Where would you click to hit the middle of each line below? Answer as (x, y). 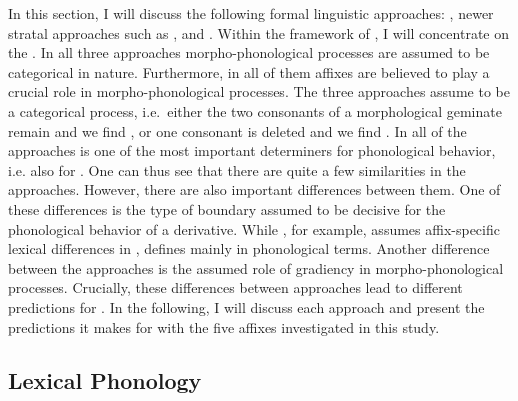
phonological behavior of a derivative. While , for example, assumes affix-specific (254, 228)
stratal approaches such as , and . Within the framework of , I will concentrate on (258, 32)
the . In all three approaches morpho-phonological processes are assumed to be (249, 52)
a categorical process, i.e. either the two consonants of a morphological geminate (255, 110)
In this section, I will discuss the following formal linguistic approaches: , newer (251, 13)
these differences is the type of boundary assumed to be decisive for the (227, 208)
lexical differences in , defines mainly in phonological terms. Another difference (249, 248)
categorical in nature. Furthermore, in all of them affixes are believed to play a (249, 71)
